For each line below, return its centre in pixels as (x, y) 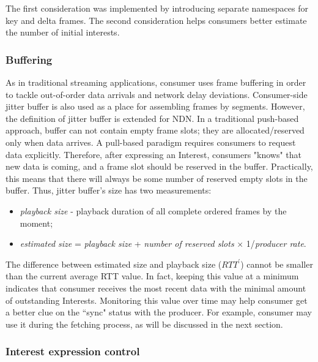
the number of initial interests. (63, 32)
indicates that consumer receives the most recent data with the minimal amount (156, 288)
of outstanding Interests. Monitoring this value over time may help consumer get (157, 300)
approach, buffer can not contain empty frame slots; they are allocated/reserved (155, 130)
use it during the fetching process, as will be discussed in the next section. (144, 324)
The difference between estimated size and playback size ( (114, 264)
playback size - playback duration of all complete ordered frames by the (153, 210)
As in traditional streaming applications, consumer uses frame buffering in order (156, 82)
